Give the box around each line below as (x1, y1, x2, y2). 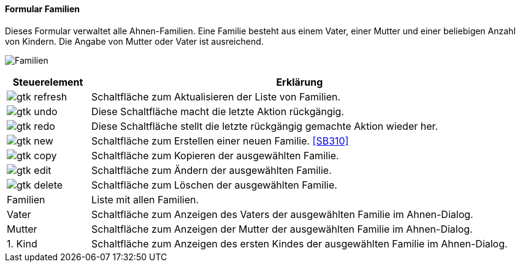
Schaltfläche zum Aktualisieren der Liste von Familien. (91, 90, 341, 103)
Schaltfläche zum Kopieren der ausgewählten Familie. (91, 149, 339, 162)
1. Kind (7, 237, 37, 250)
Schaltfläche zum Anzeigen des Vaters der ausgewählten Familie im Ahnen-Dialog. (91, 208, 473, 220)
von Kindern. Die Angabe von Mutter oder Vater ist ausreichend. (5, 36, 264, 47)
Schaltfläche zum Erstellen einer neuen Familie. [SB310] (91, 134, 349, 147)
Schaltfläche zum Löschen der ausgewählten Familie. (91, 178, 337, 191)
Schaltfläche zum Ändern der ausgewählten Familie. (91, 164, 332, 176)
